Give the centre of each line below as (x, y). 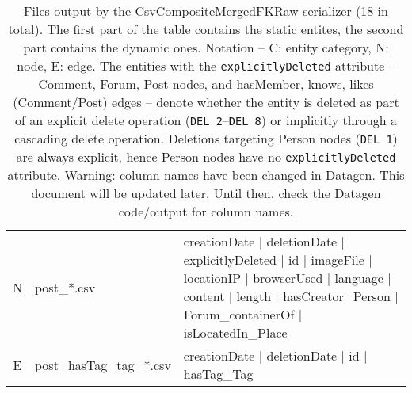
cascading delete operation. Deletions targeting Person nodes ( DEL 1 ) (206, 138)
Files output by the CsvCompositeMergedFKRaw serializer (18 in (206, 11)
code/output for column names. (206, 211)
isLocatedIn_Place (235, 332)
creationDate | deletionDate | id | (275, 355)
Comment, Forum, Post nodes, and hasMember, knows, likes (206, 84)
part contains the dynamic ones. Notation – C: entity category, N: (206, 47)
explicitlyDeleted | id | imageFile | (278, 259)
